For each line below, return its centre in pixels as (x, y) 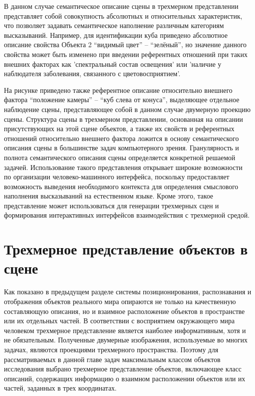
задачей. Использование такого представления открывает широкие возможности (123, 167)
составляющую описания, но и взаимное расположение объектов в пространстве (124, 311)
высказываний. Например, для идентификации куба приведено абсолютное (116, 35)
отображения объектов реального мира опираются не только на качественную (120, 301)
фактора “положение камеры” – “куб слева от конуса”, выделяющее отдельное (122, 99)
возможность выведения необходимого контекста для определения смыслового (121, 186)
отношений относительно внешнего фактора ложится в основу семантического (121, 138)
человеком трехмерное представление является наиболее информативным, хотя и (125, 330)
